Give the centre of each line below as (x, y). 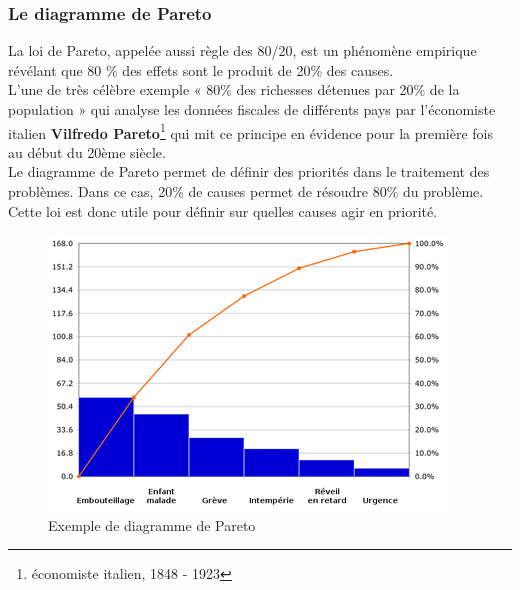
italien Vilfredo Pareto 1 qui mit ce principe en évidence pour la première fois (251, 131)
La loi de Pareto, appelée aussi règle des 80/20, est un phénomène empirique (242, 50)
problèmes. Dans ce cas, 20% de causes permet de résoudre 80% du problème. (246, 191)
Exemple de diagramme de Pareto (152, 524)
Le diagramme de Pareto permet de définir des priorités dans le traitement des (249, 171)
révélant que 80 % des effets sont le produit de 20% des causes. (201, 69)
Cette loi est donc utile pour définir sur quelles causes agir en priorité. (223, 210)
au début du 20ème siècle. (87, 151)
